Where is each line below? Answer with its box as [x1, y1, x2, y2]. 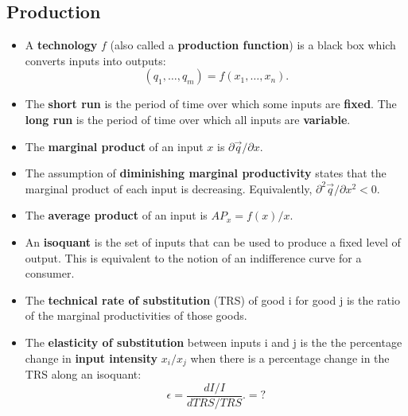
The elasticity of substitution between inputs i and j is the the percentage [25, 333, 402, 350]
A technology [25, 37, 98, 53]
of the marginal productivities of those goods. [25, 307, 247, 324]
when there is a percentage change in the [190, 349, 390, 366]
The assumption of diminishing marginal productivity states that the [25, 165, 387, 181]
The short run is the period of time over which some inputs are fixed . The [25, 95, 397, 112]
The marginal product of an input [25, 138, 204, 154]
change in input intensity [25, 349, 158, 366]
